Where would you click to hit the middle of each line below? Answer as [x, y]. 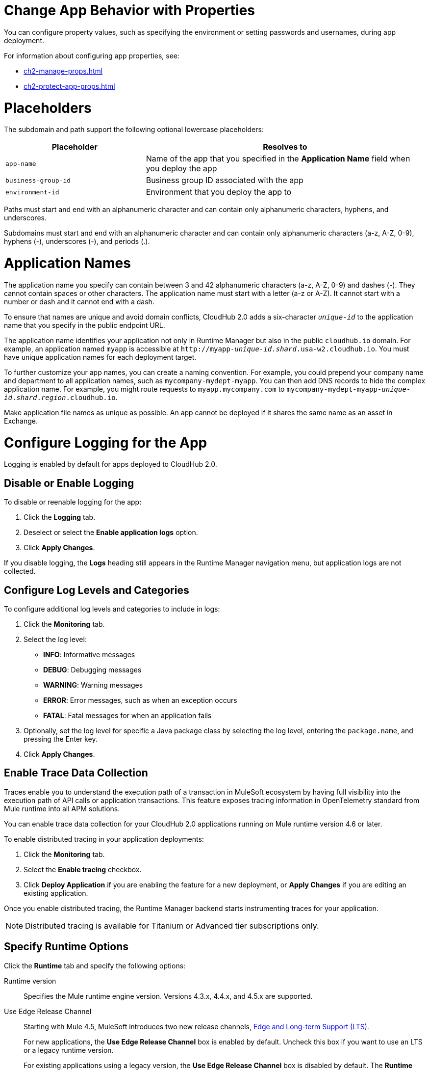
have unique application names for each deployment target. [100, 357]
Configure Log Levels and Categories [97, 590]
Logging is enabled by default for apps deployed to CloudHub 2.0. [111, 464]
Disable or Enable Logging [69, 483]
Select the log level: [55, 639]
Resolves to [285, 147]
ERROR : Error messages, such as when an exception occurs [140, 700]
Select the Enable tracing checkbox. [83, 869]
